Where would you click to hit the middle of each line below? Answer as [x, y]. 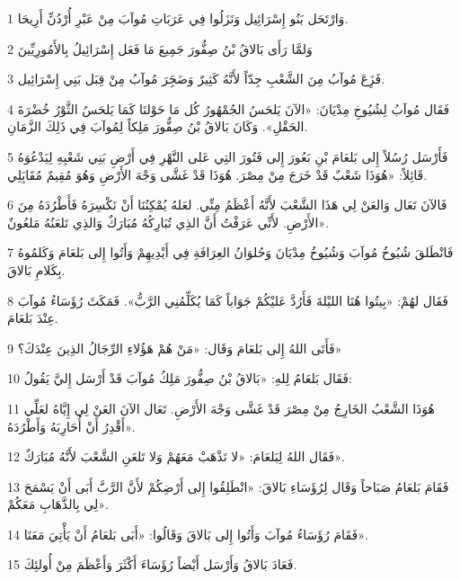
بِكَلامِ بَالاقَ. [36, 269]
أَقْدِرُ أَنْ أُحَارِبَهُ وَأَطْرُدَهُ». [71, 426]
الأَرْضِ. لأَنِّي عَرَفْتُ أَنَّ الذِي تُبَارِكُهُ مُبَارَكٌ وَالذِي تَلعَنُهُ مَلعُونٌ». [168, 222]
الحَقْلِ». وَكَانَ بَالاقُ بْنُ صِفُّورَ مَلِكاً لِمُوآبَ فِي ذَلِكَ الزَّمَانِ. [158, 126]
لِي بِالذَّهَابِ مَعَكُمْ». [58, 504]
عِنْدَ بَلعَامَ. [33, 318]
